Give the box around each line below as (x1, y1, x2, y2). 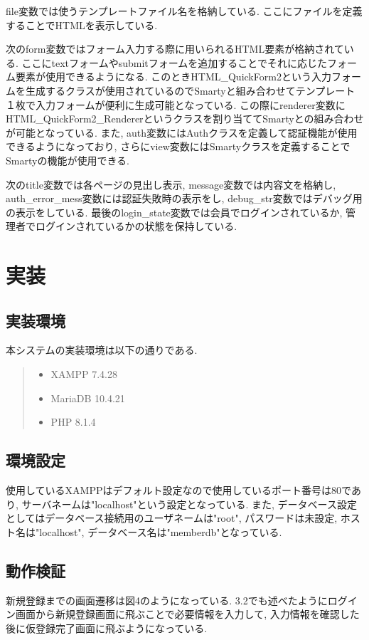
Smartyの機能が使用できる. (6, 152, 129, 167)
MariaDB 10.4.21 (50, 390, 125, 405)
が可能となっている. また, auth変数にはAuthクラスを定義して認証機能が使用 (6, 125, 358, 140)
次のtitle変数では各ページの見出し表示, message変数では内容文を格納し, (6, 177, 336, 192)
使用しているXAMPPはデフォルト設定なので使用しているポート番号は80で (6, 483, 351, 498)
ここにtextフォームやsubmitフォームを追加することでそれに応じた (21, 55, 327, 70)
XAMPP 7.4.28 (50, 367, 117, 382)
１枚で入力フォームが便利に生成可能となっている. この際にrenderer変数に (6, 97, 346, 112)
